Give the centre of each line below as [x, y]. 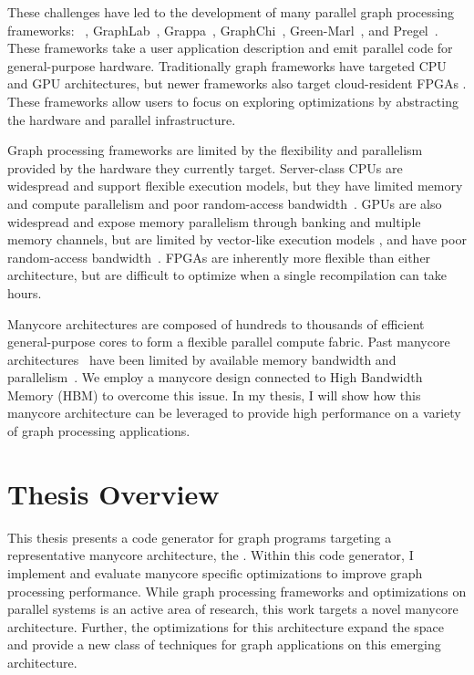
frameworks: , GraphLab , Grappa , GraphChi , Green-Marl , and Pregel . [223, 30]
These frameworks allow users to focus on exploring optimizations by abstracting [233, 101]
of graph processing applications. [99, 431]
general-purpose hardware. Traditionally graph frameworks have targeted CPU [227, 65]
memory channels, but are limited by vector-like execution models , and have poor [237, 239]
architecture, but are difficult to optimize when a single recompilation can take [227, 275]
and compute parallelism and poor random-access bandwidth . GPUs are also [225, 203]
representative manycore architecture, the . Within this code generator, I [211, 555]
